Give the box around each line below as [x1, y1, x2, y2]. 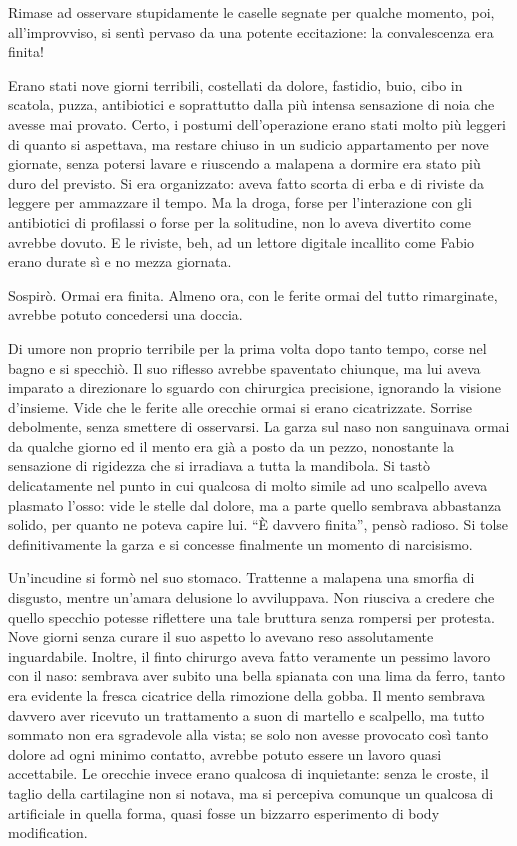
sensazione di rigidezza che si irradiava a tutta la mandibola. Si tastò [8, 455, 430, 476]
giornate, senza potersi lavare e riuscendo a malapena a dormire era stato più [8, 153, 481, 174]
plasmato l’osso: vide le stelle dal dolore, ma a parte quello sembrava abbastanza [8, 494, 502, 515]
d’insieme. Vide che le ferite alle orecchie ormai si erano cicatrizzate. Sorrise [8, 396, 472, 417]
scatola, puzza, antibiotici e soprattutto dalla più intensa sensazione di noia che [8, 94, 495, 115]
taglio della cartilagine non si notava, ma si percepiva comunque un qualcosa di [8, 782, 494, 803]
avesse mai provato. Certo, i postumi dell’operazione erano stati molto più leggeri [8, 113, 506, 134]
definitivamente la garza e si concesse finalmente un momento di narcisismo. [8, 533, 473, 554]
